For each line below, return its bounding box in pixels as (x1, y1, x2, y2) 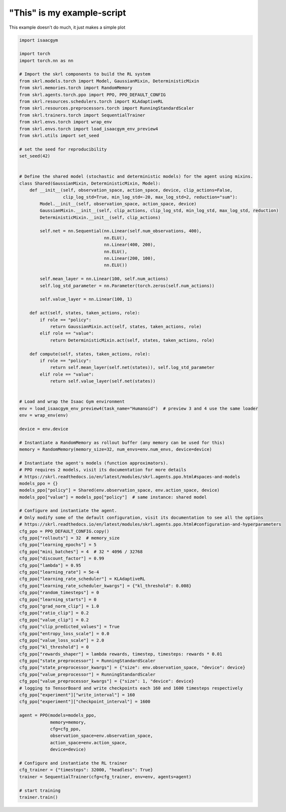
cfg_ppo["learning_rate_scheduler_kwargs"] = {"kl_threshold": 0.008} (19, 583, 192, 588)
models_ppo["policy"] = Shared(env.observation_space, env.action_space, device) (19, 487, 220, 493)
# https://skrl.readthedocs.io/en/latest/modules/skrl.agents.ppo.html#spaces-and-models (19, 474, 241, 480)
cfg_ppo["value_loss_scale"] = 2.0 (19, 638, 104, 643)
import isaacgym (19, 37, 58, 43)
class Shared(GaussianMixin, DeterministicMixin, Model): (19, 180, 161, 186)
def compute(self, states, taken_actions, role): (29, 351, 151, 357)
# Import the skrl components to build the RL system (19, 71, 151, 77)
